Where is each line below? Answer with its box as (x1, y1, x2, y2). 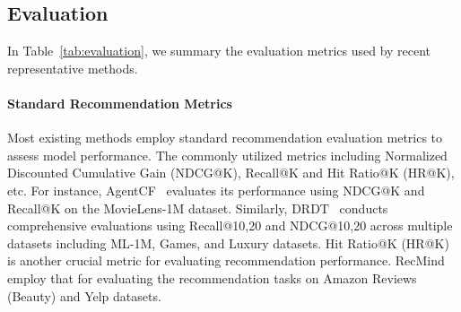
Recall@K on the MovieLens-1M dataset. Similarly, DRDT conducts (7, 198, 388, 217)
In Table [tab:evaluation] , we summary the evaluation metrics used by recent (7, 41, 431, 60)
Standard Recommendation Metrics (7, 93, 232, 112)
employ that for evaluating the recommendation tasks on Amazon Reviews (7, 268, 417, 287)
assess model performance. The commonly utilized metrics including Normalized (7, 145, 448, 164)
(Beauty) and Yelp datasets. (7, 286, 161, 305)
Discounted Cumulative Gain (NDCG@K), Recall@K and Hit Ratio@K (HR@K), (7, 163, 455, 182)
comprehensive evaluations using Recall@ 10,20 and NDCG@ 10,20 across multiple (7, 216, 453, 235)
